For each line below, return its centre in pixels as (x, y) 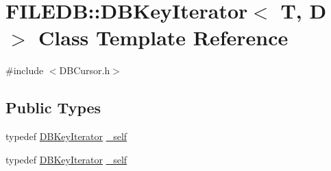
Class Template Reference (163, 37)
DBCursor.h (85, 70)
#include (25, 70)
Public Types (53, 107)
